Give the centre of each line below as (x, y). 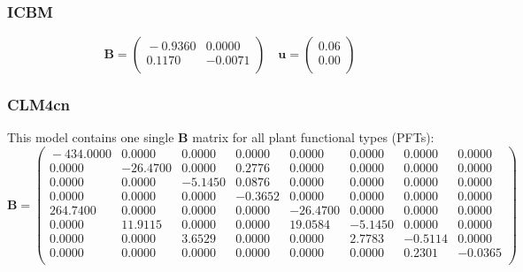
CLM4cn (38, 105)
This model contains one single (91, 137)
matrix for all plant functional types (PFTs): (313, 137)
